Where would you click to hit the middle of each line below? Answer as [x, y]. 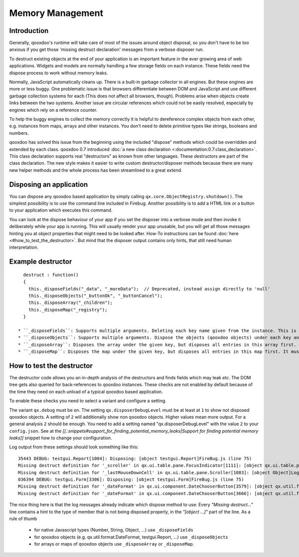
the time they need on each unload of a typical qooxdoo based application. [86, 391]
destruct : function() [51, 275]
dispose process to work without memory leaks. [59, 73]
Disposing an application [49, 184]
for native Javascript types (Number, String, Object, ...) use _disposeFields [114, 530]
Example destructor [41, 262]
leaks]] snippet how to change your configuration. [61, 438]
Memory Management [56, 13]
